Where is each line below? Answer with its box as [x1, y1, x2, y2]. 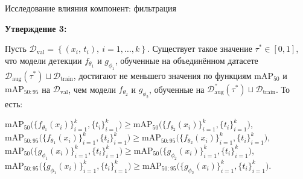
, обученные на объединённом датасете [115, 54, 258, 66]
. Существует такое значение [147, 42, 252, 55]
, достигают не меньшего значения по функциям [73, 69, 252, 81]
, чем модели [68, 83, 116, 95]
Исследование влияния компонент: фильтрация [5, 2, 176, 14]
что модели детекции [5, 54, 82, 66]
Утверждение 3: [5, 22, 67, 34]
